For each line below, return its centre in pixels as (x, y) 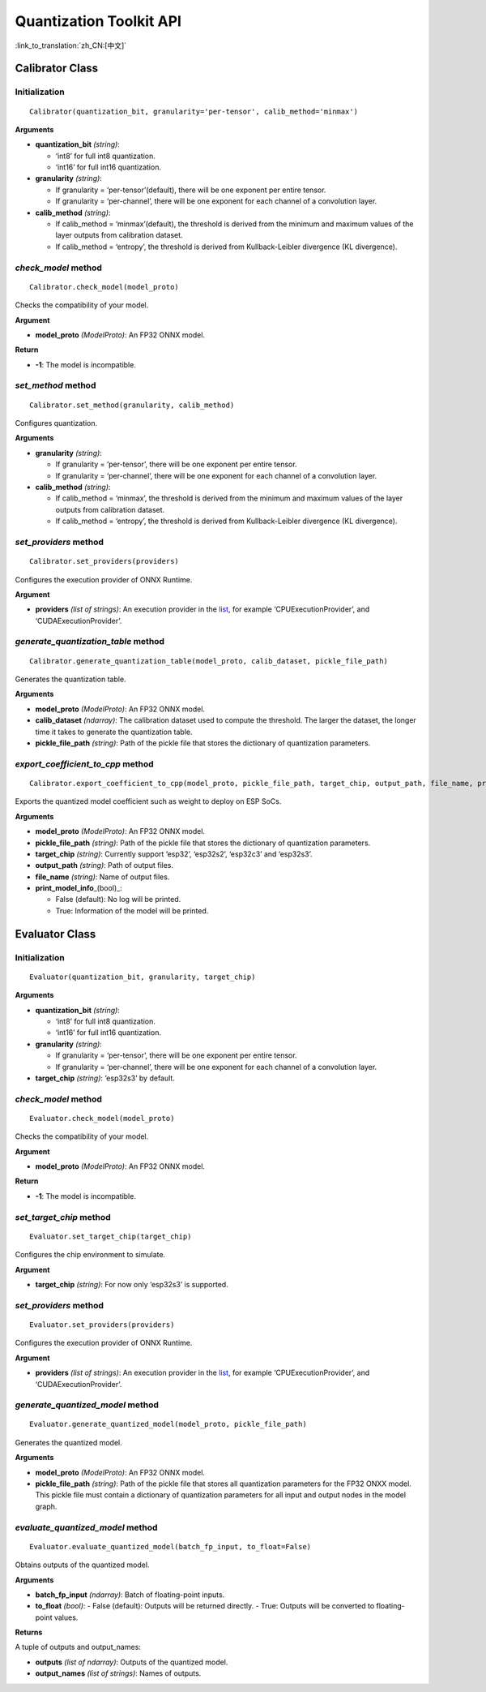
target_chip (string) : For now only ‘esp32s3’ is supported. (132, 1284)
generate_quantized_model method (87, 1405)
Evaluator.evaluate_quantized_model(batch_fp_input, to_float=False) (171, 1546)
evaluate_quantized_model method (86, 1527)
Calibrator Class (57, 69)
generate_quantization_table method (90, 642)
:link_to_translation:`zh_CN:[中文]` (71, 45)
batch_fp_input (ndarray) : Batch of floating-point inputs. (130, 1595)
